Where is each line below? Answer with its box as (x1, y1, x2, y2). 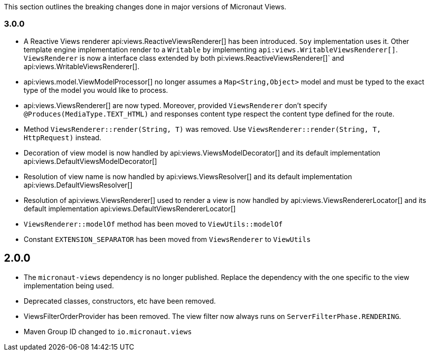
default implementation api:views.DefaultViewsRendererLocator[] (24, 204, 236, 213)
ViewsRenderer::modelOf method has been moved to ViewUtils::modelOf (24, 219, 283, 228)
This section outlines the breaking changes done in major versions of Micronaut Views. (4, 2, 287, 11)
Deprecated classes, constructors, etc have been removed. (24, 296, 216, 305)
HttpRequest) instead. (24, 133, 102, 142)
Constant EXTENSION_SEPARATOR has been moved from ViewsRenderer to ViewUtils (24, 235, 311, 243)
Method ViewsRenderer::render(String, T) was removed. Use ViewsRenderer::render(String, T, (24, 124, 381, 133)
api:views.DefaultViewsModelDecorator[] (24, 157, 157, 165)
